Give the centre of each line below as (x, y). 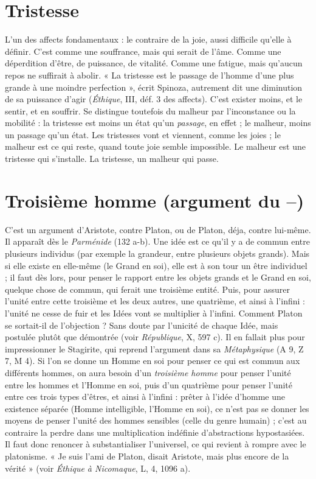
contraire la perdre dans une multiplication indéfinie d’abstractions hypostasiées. (155, 432)
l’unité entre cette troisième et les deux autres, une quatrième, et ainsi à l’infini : (155, 301)
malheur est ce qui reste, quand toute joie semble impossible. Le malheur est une (155, 146)
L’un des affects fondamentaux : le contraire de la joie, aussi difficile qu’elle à (148, 39)
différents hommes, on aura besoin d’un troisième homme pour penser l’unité (148, 372)
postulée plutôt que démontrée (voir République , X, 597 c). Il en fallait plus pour (155, 337)
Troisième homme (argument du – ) (155, 200)
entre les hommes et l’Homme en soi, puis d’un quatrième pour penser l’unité (149, 384)
